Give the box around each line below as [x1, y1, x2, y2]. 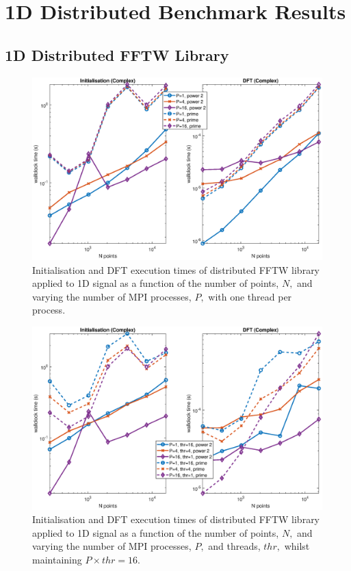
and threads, [208, 539, 261, 553]
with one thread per [208, 289, 292, 303]
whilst [284, 539, 310, 553]
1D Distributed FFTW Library [5, 44, 229, 65]
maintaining [32, 552, 82, 566]
